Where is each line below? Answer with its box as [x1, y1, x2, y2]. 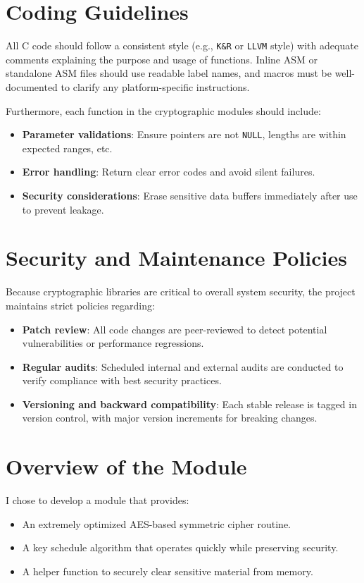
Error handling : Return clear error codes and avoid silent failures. [22, 164, 315, 179]
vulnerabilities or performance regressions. [22, 336, 204, 350]
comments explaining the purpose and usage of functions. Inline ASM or [6, 51, 318, 66]
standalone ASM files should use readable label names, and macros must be [6, 66, 332, 80]
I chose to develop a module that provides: [6, 493, 189, 508]
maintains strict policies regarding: [6, 297, 155, 312]
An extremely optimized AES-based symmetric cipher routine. [22, 516, 291, 531]
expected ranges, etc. [22, 140, 113, 155]
